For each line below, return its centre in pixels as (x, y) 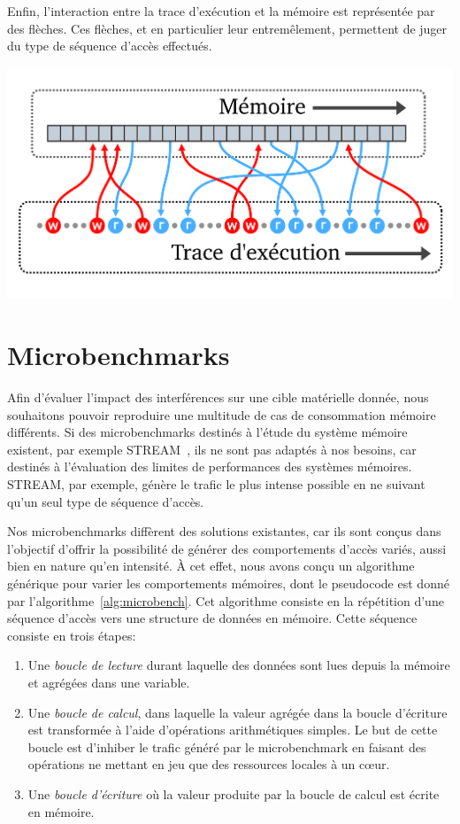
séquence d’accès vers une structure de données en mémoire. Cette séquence (212, 618)
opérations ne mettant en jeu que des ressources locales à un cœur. (209, 764)
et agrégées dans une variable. (109, 682)
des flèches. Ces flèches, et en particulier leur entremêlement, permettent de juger (227, 28)
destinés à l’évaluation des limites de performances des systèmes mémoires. (210, 466)
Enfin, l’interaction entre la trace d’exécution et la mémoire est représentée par (221, 11)
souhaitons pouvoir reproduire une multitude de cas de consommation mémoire (222, 414)
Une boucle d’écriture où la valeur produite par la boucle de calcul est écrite (234, 793)
